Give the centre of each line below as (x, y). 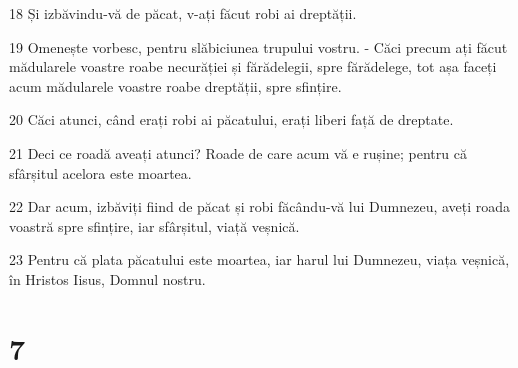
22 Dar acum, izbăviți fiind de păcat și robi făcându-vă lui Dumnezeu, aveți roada (260, 206)
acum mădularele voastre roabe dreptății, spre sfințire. (175, 85)
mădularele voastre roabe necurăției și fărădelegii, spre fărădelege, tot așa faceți (253, 66)
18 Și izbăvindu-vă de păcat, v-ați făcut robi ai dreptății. (183, 13)
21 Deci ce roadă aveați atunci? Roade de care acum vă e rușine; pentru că (238, 152)
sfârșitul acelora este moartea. (100, 172)
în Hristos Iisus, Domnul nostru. (107, 278)
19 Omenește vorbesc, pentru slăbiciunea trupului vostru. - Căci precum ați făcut (258, 46)
